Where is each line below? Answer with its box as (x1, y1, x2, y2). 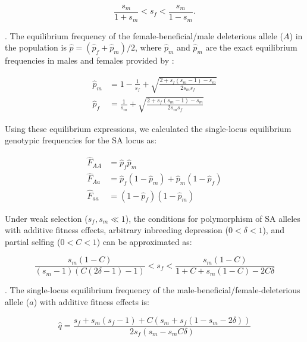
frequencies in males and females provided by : (5, 54, 174, 67)
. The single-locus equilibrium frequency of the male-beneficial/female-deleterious (5, 284, 300, 296)
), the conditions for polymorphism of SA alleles (125, 212, 300, 224)
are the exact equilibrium (205, 41, 297, 54)
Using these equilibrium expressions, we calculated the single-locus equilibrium (5, 122, 292, 134)
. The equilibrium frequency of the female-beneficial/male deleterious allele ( (5, 29, 284, 42)
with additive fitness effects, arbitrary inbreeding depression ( (5, 224, 228, 236)
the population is (5, 41, 67, 54)
